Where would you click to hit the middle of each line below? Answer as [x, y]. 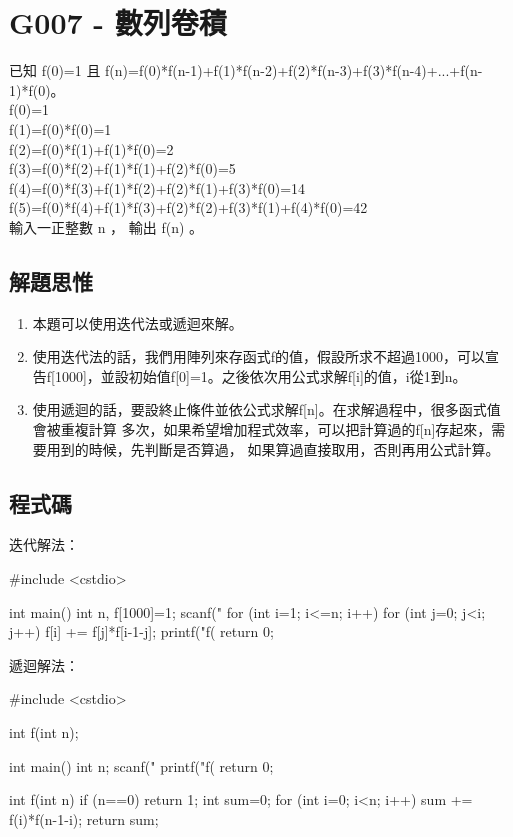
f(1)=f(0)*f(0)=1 [60, 128]
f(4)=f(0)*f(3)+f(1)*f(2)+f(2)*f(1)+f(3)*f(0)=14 [157, 187]
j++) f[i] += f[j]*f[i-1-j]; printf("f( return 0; [141, 631]
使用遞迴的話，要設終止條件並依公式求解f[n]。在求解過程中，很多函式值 [266, 409]
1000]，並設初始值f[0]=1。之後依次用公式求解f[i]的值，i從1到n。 [260, 375]
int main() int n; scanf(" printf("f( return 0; [141, 765]
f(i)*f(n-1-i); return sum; [84, 818]
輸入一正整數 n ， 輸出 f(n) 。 [106, 226]
